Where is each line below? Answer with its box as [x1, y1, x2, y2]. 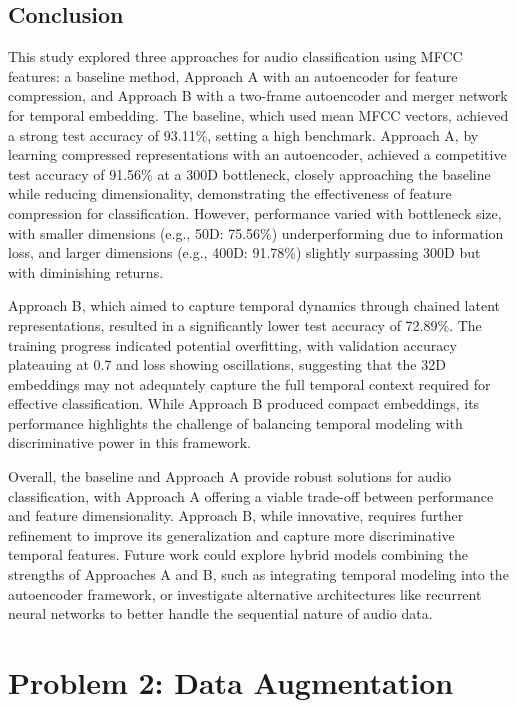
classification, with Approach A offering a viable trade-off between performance [8, 485, 494, 506]
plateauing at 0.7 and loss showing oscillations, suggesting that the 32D [8, 354, 446, 375]
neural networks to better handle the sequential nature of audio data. [8, 603, 433, 624]
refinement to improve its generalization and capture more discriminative [8, 524, 455, 545]
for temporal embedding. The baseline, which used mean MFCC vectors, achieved [8, 104, 509, 125]
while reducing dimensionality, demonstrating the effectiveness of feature [8, 183, 452, 204]
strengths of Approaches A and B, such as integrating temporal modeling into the [8, 564, 509, 585]
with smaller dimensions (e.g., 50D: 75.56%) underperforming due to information [8, 222, 504, 243]
